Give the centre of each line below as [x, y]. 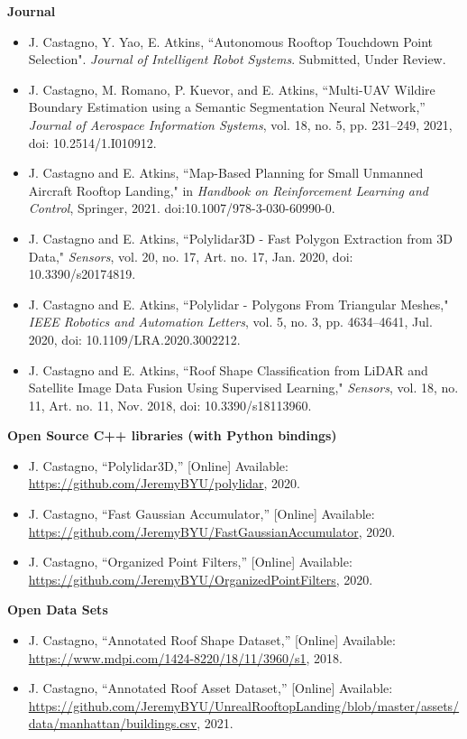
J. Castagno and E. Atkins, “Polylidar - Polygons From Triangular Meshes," [238, 304]
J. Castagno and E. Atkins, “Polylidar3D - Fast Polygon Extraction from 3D [240, 238]
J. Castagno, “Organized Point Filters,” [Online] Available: [190, 562]
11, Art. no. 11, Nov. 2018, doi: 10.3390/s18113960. [170, 405]
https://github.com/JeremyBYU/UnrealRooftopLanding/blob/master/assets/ [244, 705]
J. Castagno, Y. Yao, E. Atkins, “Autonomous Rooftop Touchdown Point [231, 41]
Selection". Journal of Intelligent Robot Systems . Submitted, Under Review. [237, 59]
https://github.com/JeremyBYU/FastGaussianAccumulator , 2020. [212, 531]
